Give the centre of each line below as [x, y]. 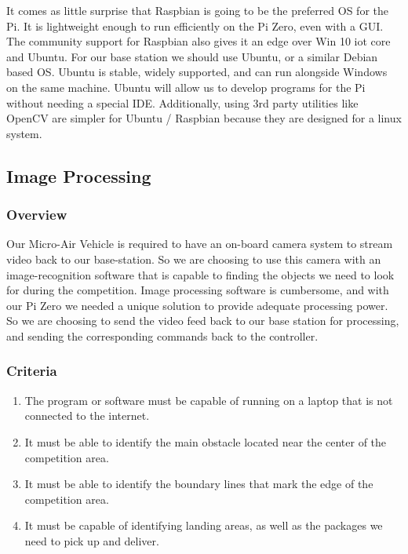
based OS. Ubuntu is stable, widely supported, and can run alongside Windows [197, 72]
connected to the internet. [87, 415]
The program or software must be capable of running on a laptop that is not [209, 400]
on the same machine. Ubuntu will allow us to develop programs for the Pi [186, 87]
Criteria [32, 371]
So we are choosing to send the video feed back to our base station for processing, [203, 321]
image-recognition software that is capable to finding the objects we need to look [200, 274]
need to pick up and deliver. [92, 540]
